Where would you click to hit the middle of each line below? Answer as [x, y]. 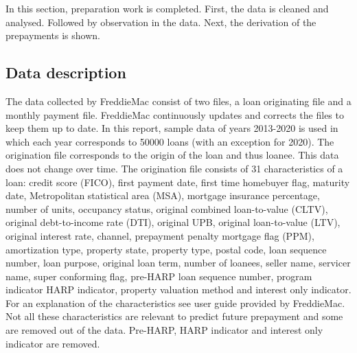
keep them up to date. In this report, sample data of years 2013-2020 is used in [172, 128]
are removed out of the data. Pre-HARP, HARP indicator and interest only [164, 330]
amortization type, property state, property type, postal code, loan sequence [166, 249]
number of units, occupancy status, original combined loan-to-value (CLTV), [167, 208]
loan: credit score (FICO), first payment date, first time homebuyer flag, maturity [178, 182]
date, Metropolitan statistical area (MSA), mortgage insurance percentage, [163, 195]
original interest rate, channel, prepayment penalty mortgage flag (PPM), [160, 235]
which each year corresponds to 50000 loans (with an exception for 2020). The [170, 141]
